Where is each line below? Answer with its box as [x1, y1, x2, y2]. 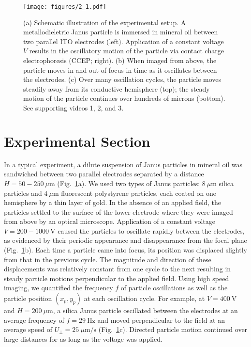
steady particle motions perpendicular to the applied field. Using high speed [4, 273, 229, 283]
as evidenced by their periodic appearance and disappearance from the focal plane [4, 235, 247, 245]
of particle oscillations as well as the [120, 283, 228, 293]
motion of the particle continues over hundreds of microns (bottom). [23, 93, 225, 103]
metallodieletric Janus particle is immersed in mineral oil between [23, 27, 218, 37]
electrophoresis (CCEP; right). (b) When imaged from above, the [23, 55, 217, 65]
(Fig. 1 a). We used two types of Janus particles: [57, 178, 200, 188]
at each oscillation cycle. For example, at [84, 293, 205, 303]
